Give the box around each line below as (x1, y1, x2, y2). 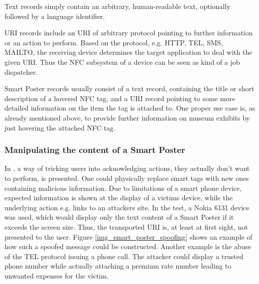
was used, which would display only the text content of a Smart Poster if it (4, 212, 234, 222)
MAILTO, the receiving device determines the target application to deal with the (4, 47, 253, 57)
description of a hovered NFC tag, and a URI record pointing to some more (4, 93, 236, 103)
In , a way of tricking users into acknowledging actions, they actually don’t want (4, 163, 250, 173)
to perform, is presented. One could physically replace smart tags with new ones (4, 172, 249, 183)
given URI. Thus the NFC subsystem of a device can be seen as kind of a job (4, 56, 240, 67)
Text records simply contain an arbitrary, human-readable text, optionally (4, 1, 231, 11)
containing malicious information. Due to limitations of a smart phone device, (4, 182, 242, 193)
